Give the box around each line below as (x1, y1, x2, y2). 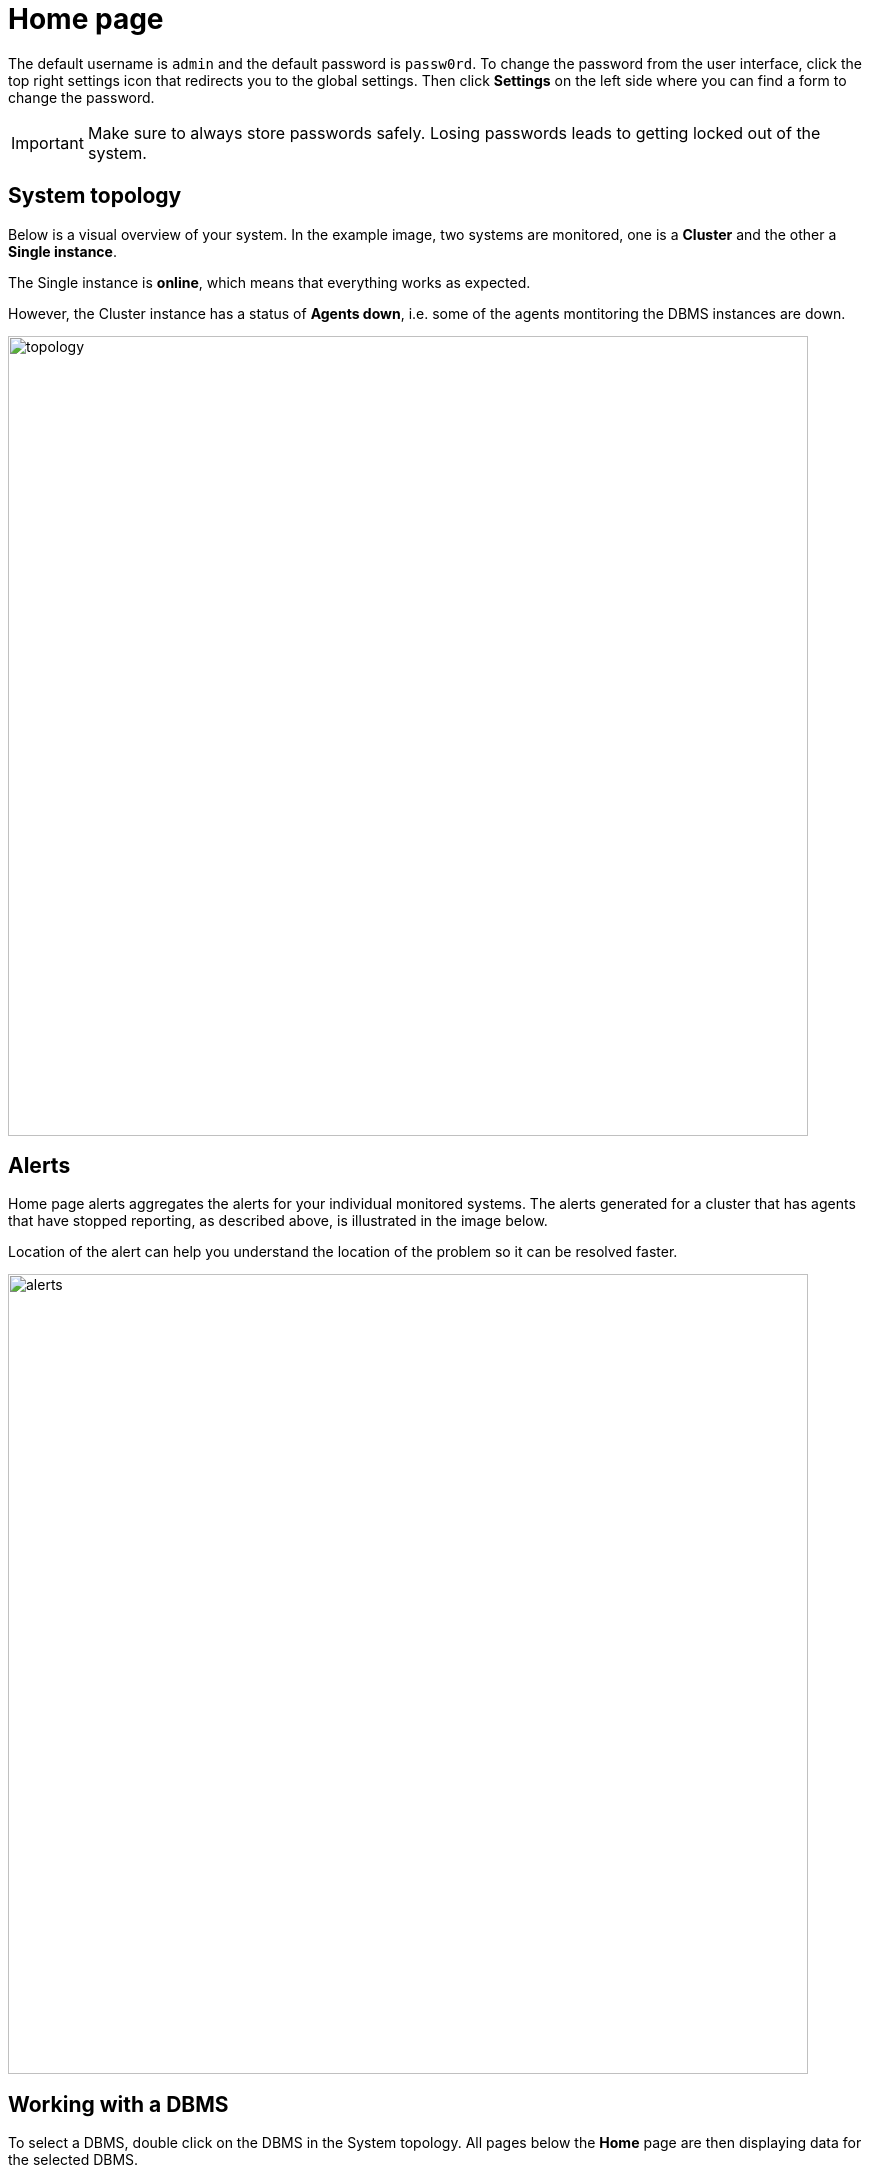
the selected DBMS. (8, 2151, 139, 2169)
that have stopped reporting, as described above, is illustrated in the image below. (8, 1212, 548, 1230)
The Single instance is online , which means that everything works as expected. (8, 273, 531, 291)
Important (11, 132, 84, 153)
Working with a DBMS (8, 2091, 229, 2117)
